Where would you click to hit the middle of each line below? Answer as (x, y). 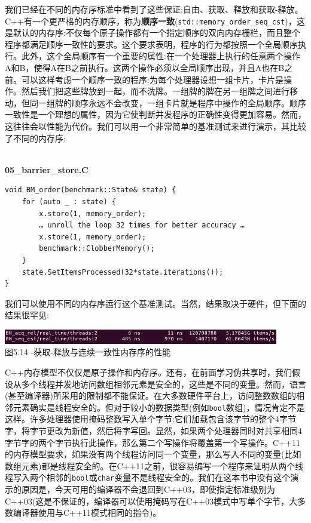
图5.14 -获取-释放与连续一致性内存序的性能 (88, 352)
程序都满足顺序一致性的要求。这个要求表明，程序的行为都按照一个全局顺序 (151, 44)
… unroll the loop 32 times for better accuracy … (142, 225)
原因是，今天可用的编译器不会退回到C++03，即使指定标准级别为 (148, 489)
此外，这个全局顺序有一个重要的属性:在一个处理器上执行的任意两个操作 (161, 56)
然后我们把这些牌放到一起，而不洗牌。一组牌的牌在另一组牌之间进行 (155, 91)
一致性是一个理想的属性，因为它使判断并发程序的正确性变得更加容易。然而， (155, 114)
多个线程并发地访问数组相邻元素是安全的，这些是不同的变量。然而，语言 (164, 384)
